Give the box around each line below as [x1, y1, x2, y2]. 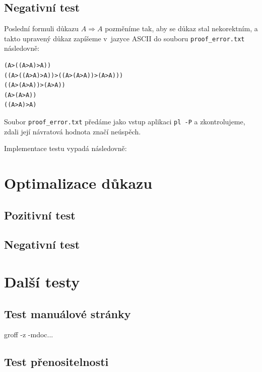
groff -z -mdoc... [4, 329, 53, 340]
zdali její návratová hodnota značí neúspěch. [4, 126, 141, 136]
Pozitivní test [4, 207, 76, 222]
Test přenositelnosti [4, 354, 109, 369]
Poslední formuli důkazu [4, 23, 79, 34]
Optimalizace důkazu [4, 173, 153, 193]
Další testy [4, 271, 80, 291]
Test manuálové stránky [4, 306, 131, 321]
